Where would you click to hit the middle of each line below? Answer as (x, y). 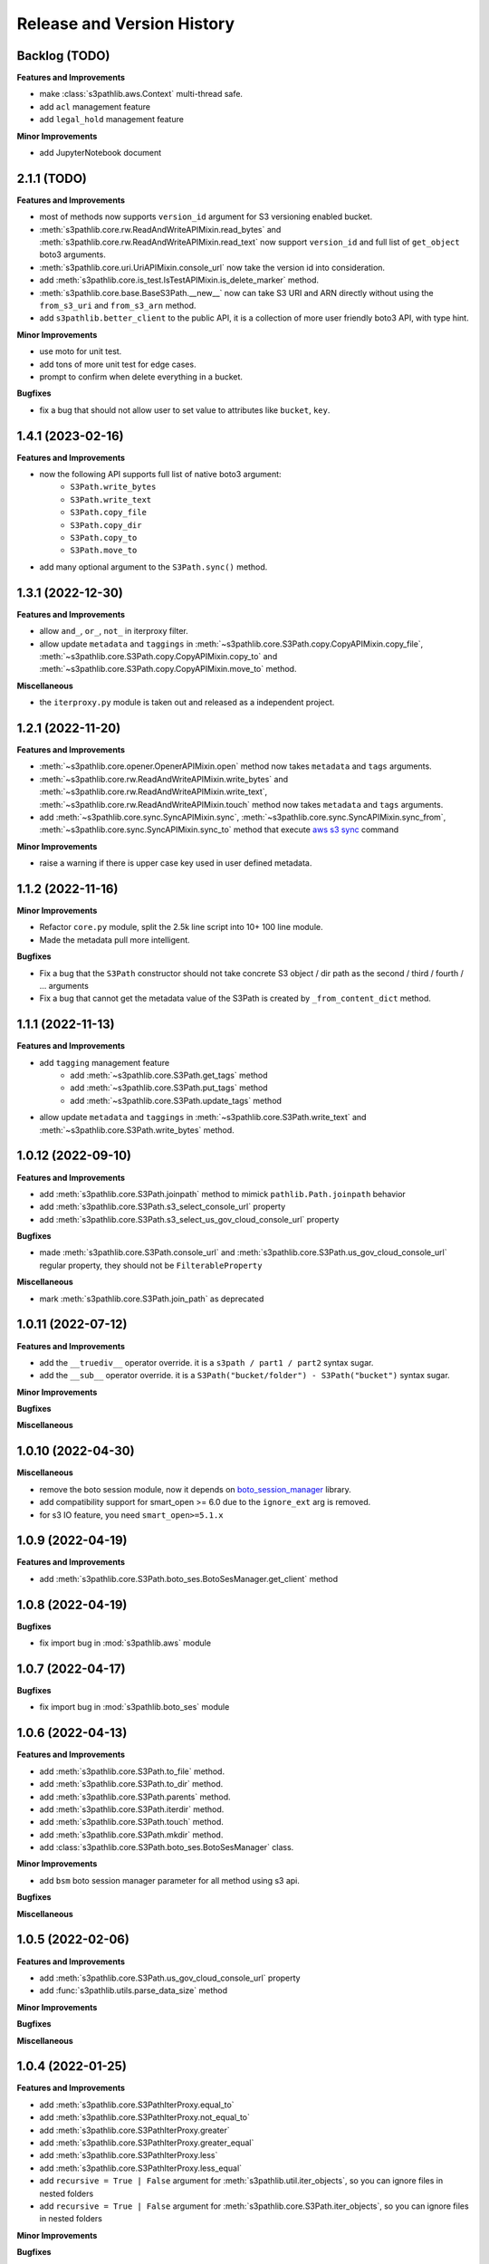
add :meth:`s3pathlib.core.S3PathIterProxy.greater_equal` (147, 2143)
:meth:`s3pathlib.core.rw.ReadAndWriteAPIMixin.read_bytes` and (160, 229)
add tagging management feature (105, 1062)
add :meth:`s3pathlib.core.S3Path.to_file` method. (132, 1771)
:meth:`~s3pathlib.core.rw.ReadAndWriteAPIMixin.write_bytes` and (164, 779)
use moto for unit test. (81, 351)
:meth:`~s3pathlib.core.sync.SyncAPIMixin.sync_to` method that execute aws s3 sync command (219, 830)
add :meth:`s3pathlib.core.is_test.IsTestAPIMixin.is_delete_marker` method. (179, 280)
